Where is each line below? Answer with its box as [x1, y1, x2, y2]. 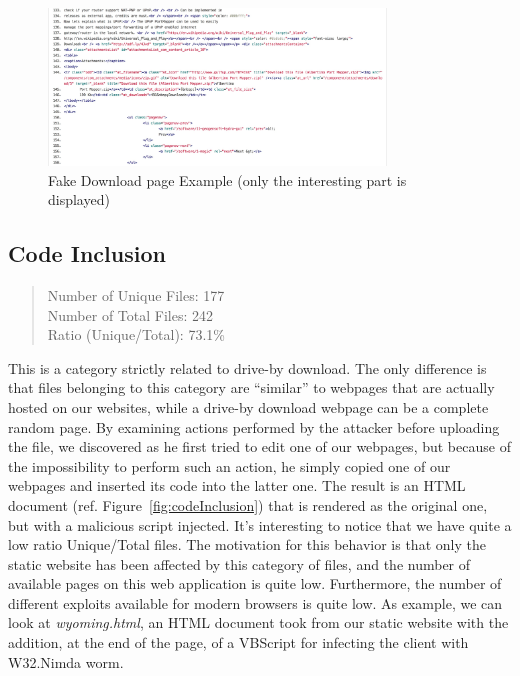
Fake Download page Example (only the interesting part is [48, 169, 407, 190]
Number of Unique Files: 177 [47, 284, 225, 305]
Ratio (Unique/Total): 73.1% [47, 324, 225, 345]
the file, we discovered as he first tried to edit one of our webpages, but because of [8, 436, 511, 457]
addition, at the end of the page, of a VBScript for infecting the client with [8, 632, 469, 653]
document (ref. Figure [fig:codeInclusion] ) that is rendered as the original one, [8, 494, 488, 515]
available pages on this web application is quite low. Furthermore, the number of [8, 573, 502, 594]
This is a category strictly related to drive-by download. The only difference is [8, 357, 487, 378]
